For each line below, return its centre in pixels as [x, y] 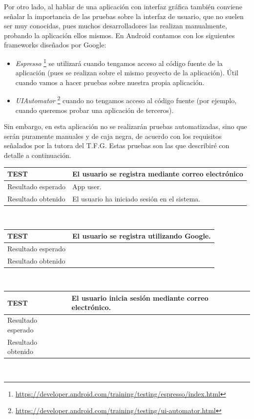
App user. [87, 186]
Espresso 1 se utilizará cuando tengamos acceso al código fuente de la [119, 62]
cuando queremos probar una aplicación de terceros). [95, 110]
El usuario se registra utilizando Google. [142, 236]
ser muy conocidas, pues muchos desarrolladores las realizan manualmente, [116, 26]
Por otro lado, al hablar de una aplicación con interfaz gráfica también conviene [123, 6]
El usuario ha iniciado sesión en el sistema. [136, 198]
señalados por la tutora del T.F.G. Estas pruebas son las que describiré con [117, 145]
